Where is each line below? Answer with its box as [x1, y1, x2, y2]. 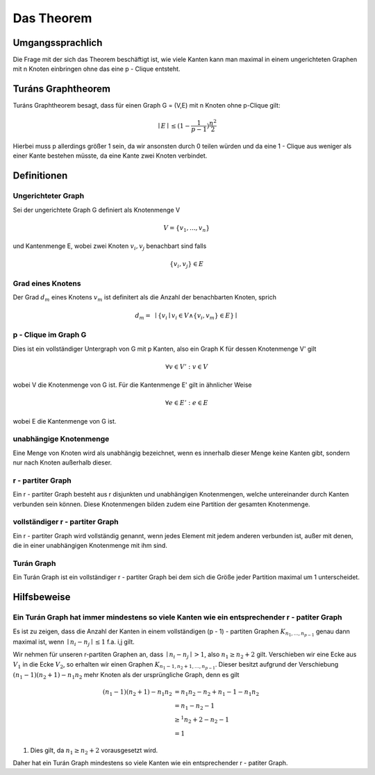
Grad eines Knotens [12, 278, 81, 288]
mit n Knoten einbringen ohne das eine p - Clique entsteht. [12, 65, 181, 73]
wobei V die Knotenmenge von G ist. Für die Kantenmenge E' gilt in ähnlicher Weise [12, 381, 252, 389]
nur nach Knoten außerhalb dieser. [12, 458, 112, 467]
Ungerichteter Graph [12, 191, 85, 201]
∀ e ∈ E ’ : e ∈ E [165, 399, 208, 407]
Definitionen [12, 170, 68, 182]
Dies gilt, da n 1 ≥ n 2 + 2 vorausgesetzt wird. [30, 746, 158, 756]
